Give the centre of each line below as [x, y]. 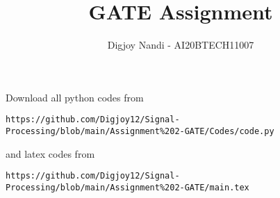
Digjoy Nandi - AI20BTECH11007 [181, 45]
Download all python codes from [75, 97]
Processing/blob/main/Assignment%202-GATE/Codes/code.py [140, 131]
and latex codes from [50, 153]
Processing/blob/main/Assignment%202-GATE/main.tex [127, 187]
